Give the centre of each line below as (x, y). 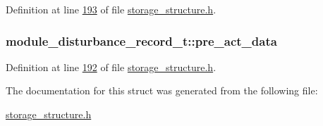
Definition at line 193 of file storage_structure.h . (111, 9)
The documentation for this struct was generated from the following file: (162, 90)
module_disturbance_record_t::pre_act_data (141, 40)
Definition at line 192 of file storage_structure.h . (111, 67)
